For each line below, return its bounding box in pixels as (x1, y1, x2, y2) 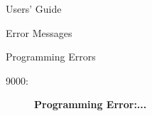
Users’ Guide (6, 1, 62, 16)
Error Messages (6, 25, 72, 40)
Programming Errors (6, 49, 96, 64)
